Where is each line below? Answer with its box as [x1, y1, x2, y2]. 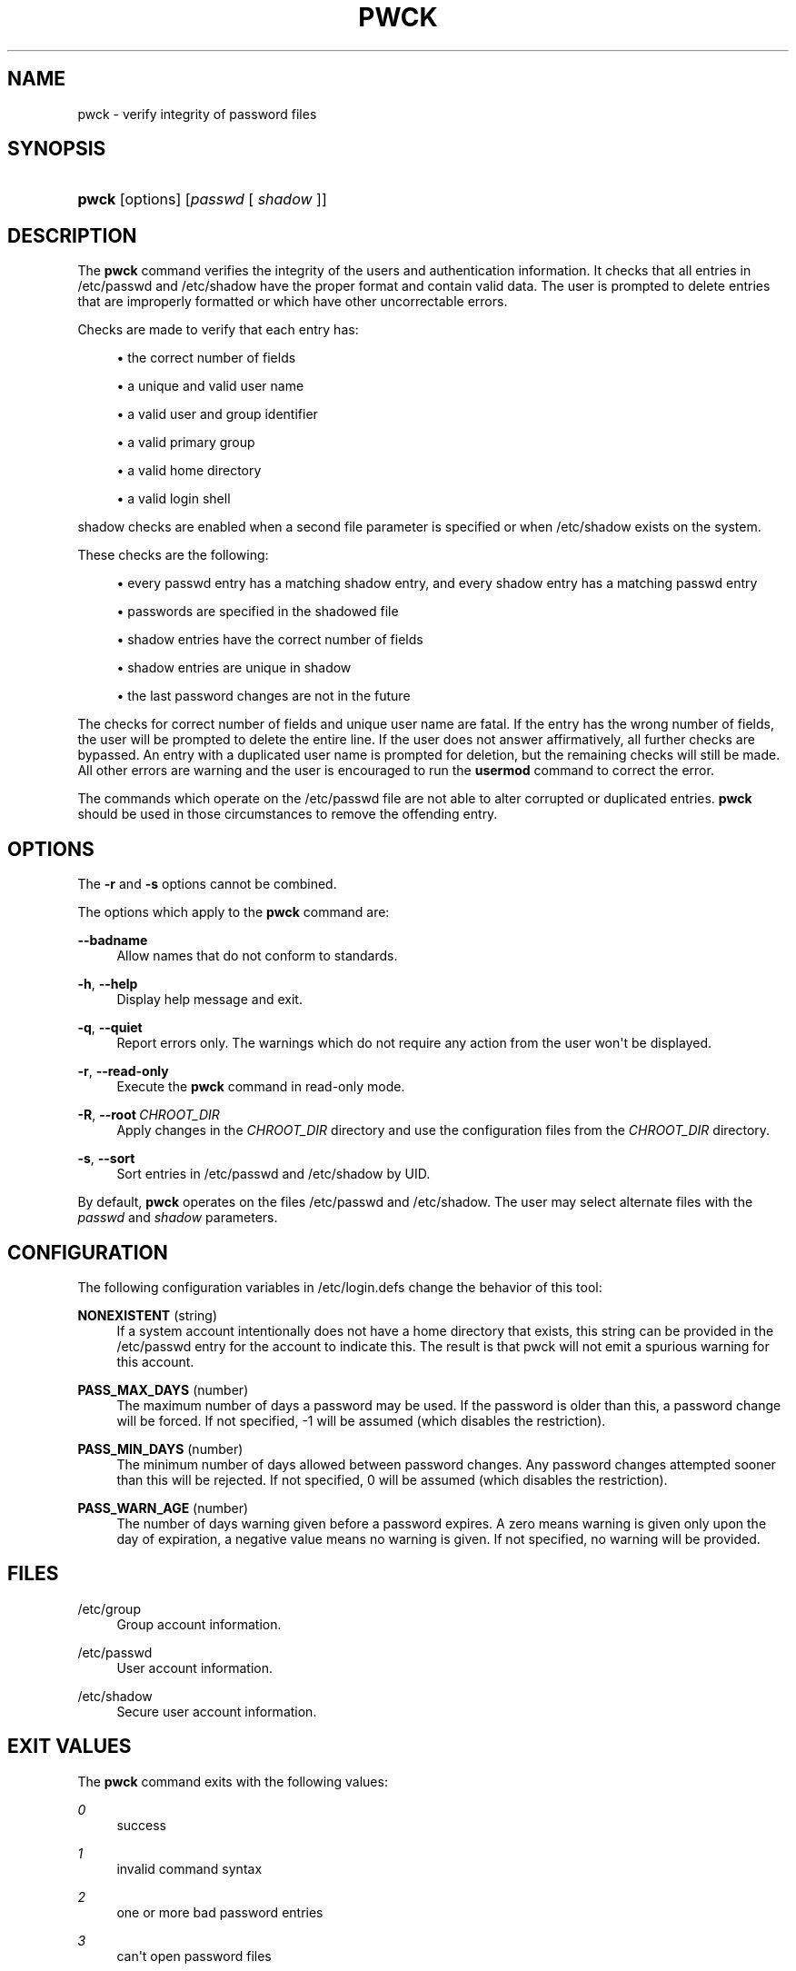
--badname [77, 932, 148, 949]
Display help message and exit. [116, 991, 303, 1008]
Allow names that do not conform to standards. [116, 948, 398, 964]
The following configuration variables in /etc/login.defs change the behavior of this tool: [77, 1279, 602, 1295]
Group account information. [116, 1616, 282, 1632]
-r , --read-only [77, 1063, 169, 1080]
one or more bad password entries [116, 1904, 323, 1920]
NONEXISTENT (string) [77, 1307, 217, 1323]
